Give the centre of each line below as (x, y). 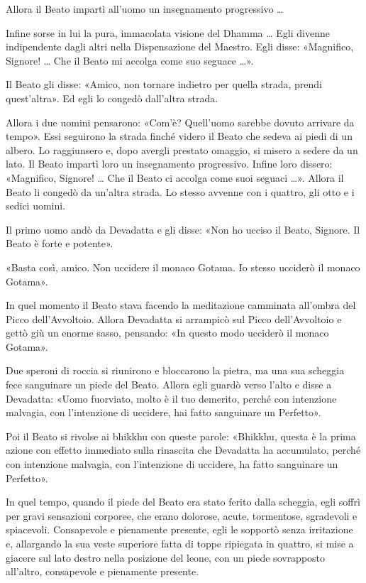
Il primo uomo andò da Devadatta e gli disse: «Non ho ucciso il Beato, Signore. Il (183, 229)
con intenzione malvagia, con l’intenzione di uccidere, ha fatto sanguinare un (172, 464)
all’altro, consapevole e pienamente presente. (102, 571)
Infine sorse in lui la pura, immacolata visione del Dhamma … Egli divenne (168, 32)
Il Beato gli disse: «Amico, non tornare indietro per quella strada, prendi (164, 84)
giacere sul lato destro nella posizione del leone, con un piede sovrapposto (166, 557)
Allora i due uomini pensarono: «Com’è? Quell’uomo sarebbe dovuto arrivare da (180, 122)
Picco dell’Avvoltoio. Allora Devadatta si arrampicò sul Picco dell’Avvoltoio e (174, 318)
